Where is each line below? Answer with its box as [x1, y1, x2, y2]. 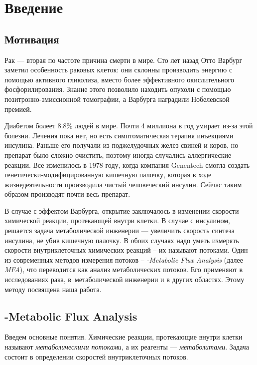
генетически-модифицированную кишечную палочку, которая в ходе [4, 169, 212, 180]
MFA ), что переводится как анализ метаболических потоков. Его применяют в [4, 264, 243, 275]
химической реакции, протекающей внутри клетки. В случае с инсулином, [4, 215, 230, 226]
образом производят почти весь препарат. [4, 189, 130, 199]
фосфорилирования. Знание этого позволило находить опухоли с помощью [4, 84, 231, 94]
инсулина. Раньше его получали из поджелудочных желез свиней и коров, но [4, 140, 239, 150]
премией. [4, 103, 32, 114]
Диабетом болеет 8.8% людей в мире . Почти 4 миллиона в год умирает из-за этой [4, 120, 253, 131]
